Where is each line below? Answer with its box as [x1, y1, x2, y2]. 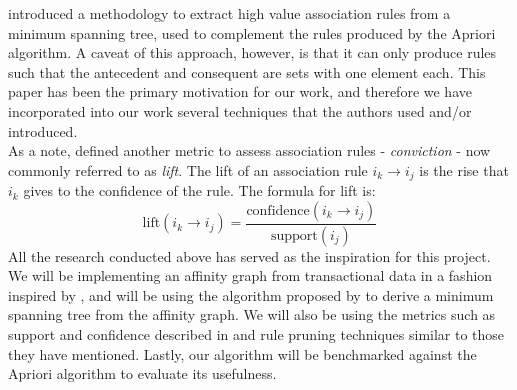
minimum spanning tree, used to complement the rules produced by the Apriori [8, 22, 496, 43]
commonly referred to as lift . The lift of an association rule [8, 159, 368, 180]
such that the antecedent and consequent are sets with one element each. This [8, 61, 486, 82]
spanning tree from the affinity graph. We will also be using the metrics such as [8, 304, 496, 325]
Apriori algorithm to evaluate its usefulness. [8, 363, 277, 384]
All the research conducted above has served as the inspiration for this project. [8, 245, 491, 266]
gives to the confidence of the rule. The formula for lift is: [23, 180, 376, 201]
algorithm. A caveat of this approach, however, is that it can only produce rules [8, 42, 497, 63]
